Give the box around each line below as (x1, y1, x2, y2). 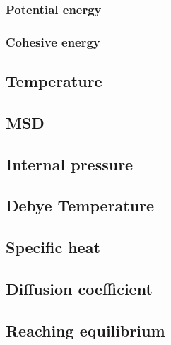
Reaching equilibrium (6, 319, 165, 341)
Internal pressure (6, 153, 134, 175)
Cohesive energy (6, 33, 100, 50)
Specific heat (6, 236, 100, 258)
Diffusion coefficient (6, 277, 153, 299)
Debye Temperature (6, 194, 155, 216)
